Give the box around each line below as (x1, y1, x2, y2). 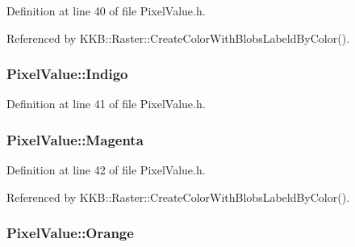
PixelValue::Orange (6, 223, 134, 243)
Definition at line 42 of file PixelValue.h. (6, 161, 206, 178)
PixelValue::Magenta (6, 129, 144, 149)
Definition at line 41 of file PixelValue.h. (6, 95, 206, 112)
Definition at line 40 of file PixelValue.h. (6, 2, 206, 19)
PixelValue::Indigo (6, 64, 128, 84)
